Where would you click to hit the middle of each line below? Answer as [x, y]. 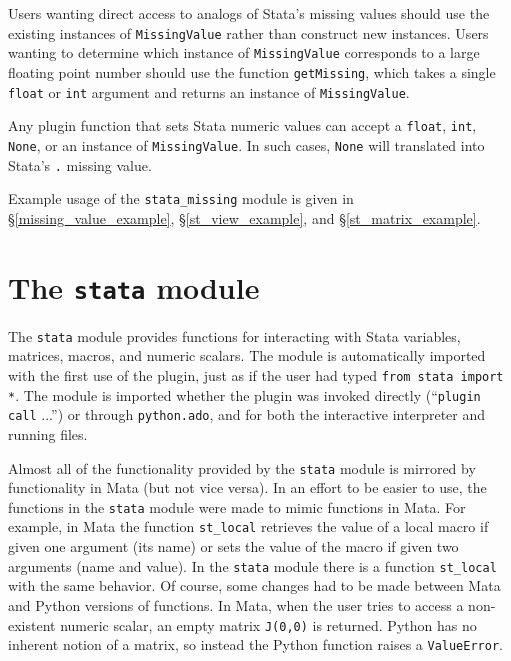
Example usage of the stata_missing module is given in [181, 198]
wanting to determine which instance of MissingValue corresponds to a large [244, 52]
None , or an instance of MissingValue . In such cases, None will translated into [246, 144]
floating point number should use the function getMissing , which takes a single [252, 71]
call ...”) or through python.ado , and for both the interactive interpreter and [247, 414]
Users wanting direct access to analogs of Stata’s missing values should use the [249, 13]
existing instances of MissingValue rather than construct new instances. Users [248, 32]
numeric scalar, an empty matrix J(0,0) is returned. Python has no [268, 624]
